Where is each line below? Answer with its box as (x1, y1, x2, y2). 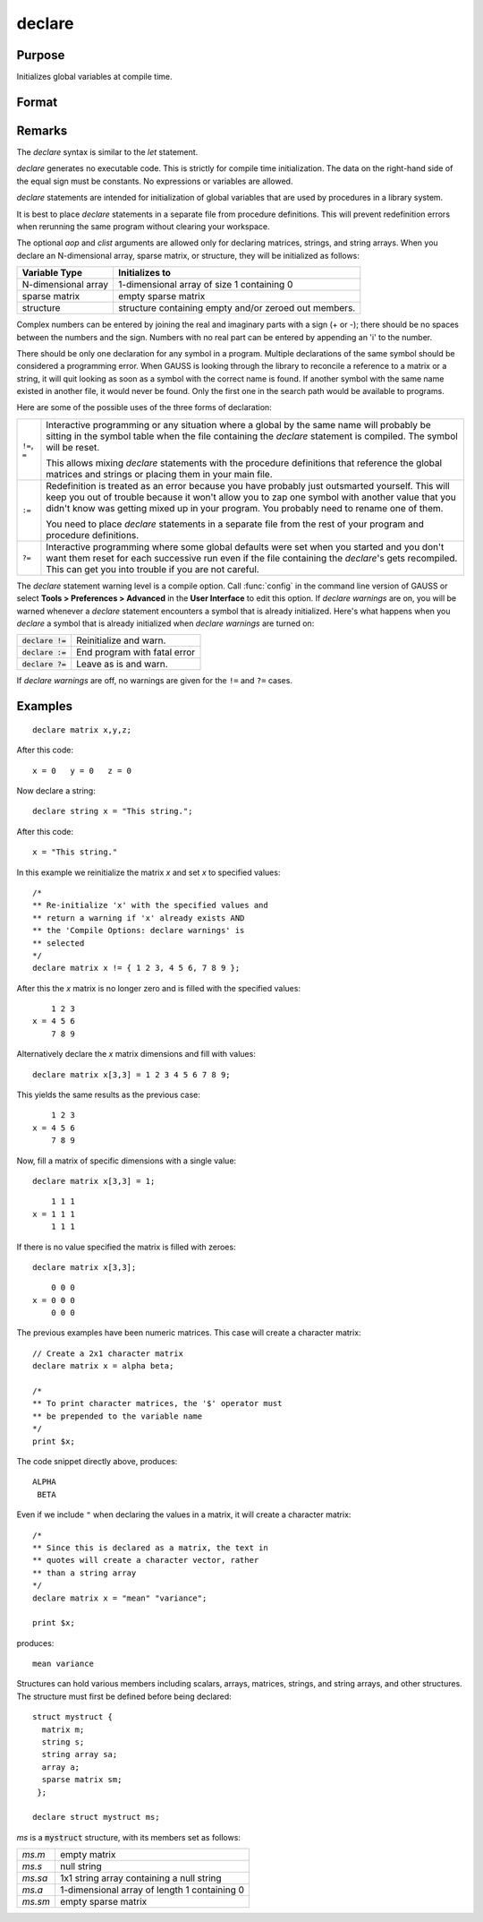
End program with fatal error (76, 646, 196, 658)
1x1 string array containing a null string (59, 1872, 223, 1884)
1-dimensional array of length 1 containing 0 (59, 1883, 245, 1896)
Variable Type (21, 267, 82, 279)
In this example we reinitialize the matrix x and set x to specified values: (16, 867, 281, 878)
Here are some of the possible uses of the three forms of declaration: (16, 402, 272, 413)
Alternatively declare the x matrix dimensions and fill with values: (16, 1049, 257, 1060)
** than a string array (32, 1567, 137, 1578)
